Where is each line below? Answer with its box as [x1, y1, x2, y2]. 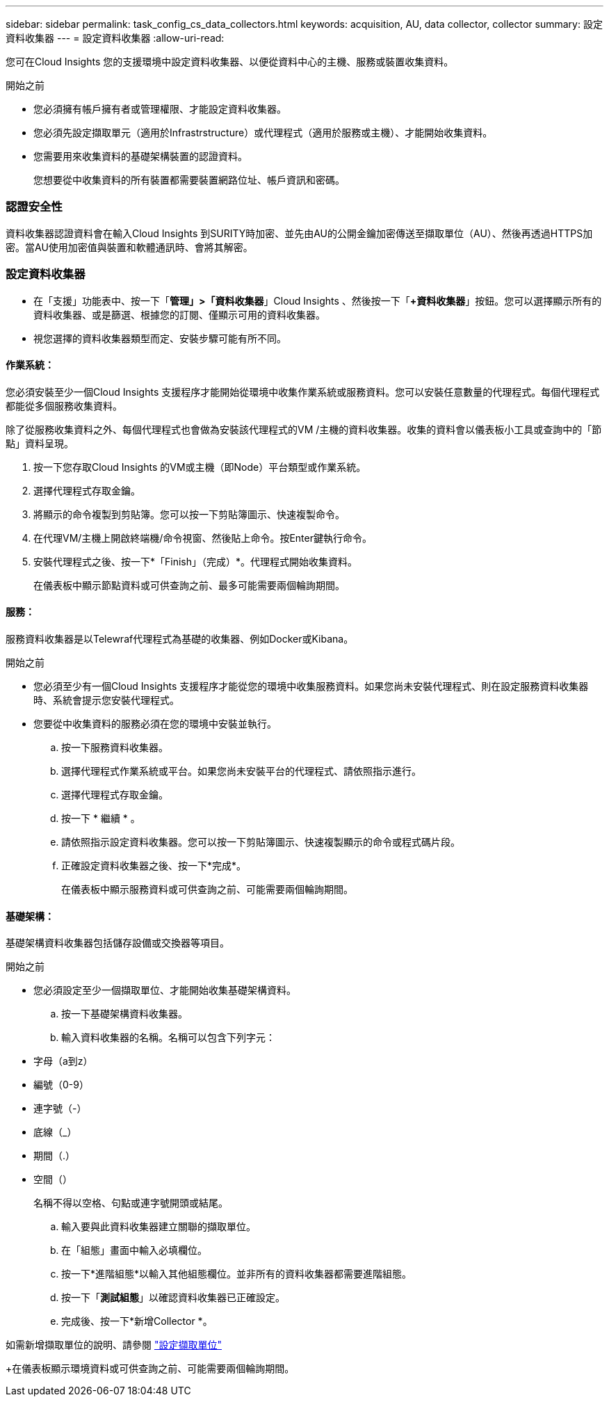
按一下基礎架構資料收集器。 [61, 1008, 188, 1020]
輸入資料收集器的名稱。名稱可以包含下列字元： [61, 1031, 275, 1044]
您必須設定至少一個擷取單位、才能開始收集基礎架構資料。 [33, 984, 296, 997]
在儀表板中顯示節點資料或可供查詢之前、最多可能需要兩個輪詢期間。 [33, 579, 345, 591]
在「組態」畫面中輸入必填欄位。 [61, 1244, 207, 1257]
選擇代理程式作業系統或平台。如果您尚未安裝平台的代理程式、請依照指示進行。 [61, 764, 421, 777]
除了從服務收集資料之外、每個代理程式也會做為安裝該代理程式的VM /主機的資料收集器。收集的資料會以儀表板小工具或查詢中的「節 [6, 423, 602, 435]
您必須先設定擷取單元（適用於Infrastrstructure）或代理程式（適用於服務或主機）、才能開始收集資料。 [33, 127, 493, 138]
